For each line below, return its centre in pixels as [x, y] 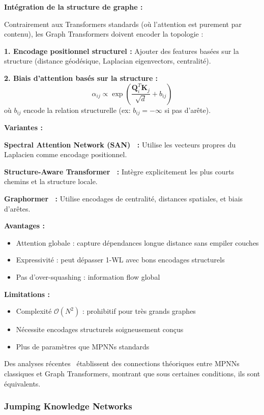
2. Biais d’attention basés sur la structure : [81, 78]
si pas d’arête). [188, 110]
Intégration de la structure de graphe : [74, 7]
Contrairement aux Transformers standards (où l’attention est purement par [123, 24]
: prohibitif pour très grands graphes [139, 311]
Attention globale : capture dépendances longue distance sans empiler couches [137, 242]
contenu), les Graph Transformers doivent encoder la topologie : [104, 34]
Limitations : [27, 294]
